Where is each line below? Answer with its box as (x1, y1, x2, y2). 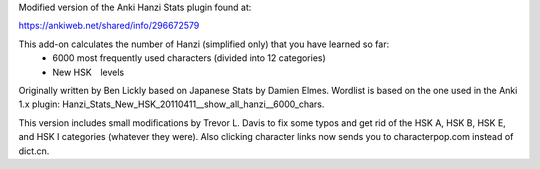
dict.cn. (18, 145, 50, 157)
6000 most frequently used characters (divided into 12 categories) (52, 52, 327, 64)
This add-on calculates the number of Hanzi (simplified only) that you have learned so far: (18, 38, 390, 50)
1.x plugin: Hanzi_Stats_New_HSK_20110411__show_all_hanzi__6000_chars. (18, 98, 325, 110)
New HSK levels (52, 66, 125, 78)
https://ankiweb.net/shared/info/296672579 (18, 20, 200, 32)
